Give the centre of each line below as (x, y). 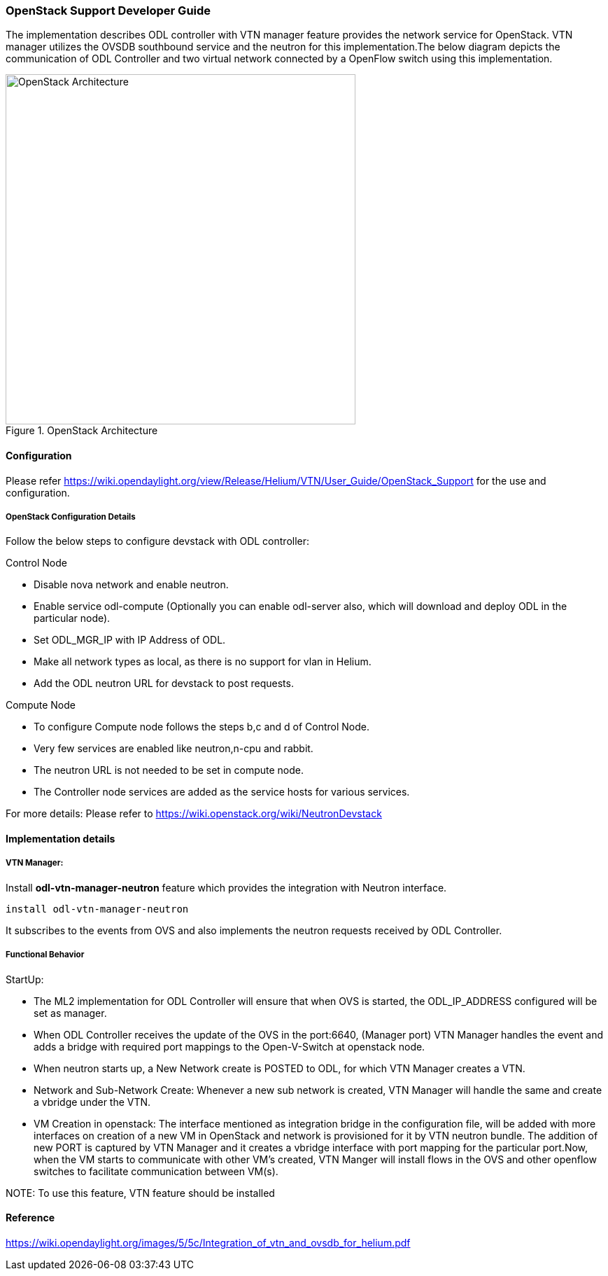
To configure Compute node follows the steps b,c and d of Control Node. (202, 727)
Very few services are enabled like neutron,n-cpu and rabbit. (174, 749)
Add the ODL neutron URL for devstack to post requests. (164, 684)
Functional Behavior (45, 955)
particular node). (72, 618)
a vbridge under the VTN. (92, 1102)
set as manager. (70, 1013)
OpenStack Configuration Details (71, 516)
